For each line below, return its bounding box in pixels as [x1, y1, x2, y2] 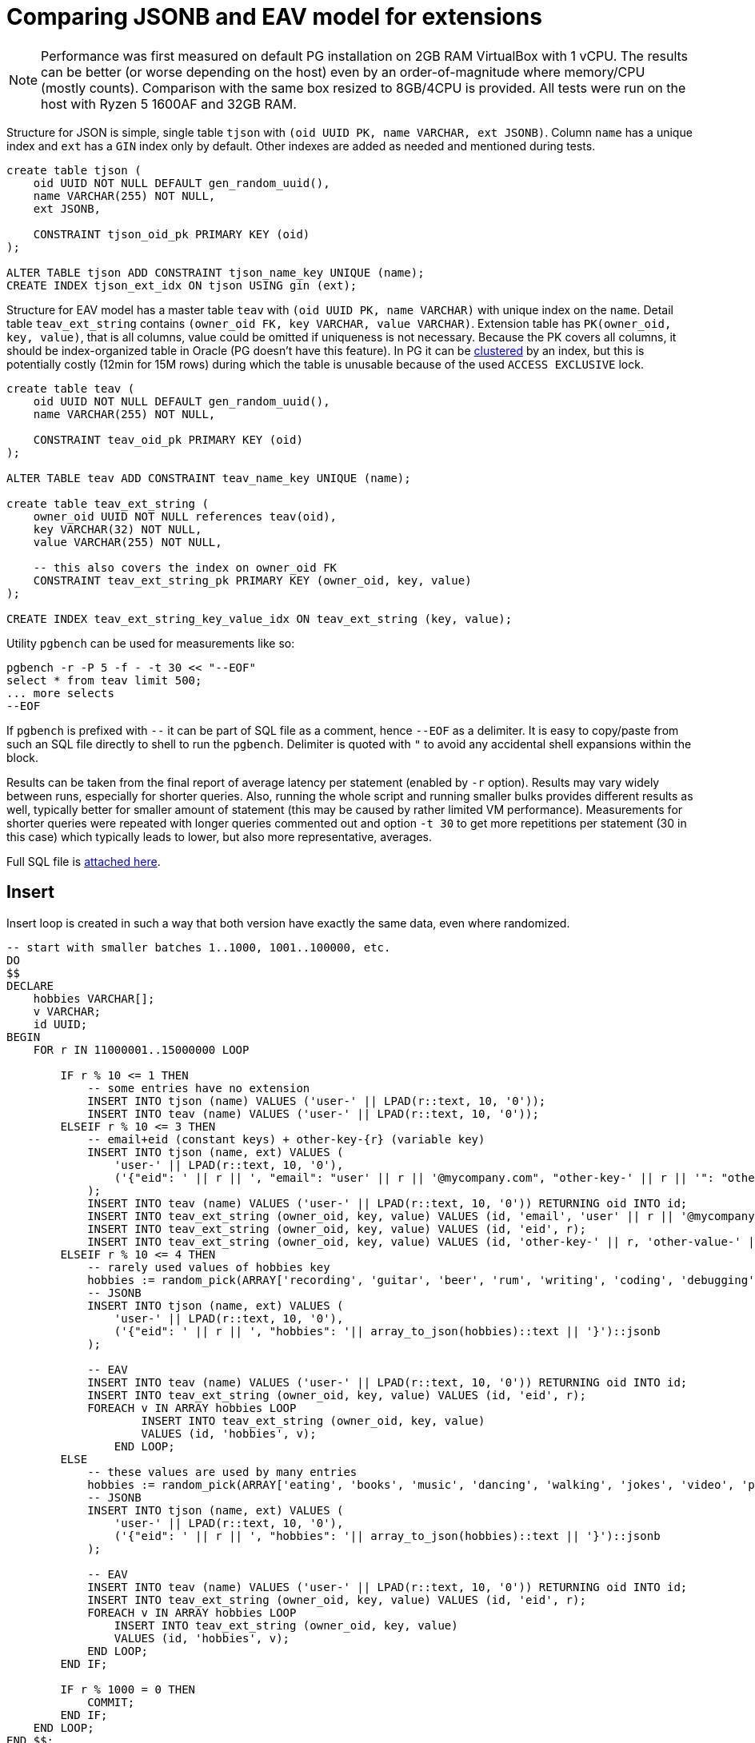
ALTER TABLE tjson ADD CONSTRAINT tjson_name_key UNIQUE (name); [6, 265, 425, 279]
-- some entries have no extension [87, 1081, 310, 1095]
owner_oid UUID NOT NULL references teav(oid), [33, 509, 338, 523]
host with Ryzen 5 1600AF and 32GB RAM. [41, 95, 297, 112]
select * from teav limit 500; [6, 673, 202, 687]
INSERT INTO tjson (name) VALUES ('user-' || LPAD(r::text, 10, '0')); [87, 1094, 546, 1107]
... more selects [6, 686, 114, 700]
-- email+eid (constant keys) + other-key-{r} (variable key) [87, 1132, 485, 1146]
